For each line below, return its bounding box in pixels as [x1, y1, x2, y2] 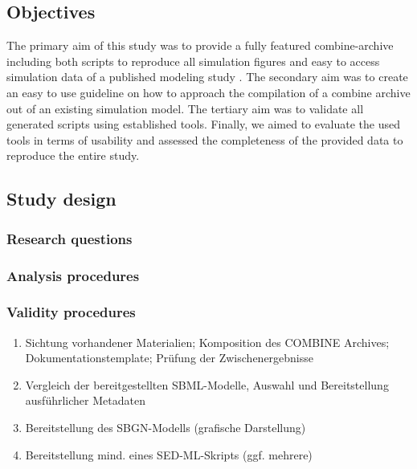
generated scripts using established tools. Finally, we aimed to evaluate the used [6, 116, 401, 133]
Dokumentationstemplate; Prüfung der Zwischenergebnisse [25, 349, 314, 366]
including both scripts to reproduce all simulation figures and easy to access [6, 52, 380, 69]
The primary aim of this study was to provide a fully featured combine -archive [6, 37, 394, 54]
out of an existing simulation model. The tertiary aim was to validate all [6, 100, 364, 116]
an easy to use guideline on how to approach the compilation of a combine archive [6, 84, 411, 100]
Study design [6, 186, 117, 211]
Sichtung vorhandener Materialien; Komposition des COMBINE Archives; [25, 333, 390, 350]
